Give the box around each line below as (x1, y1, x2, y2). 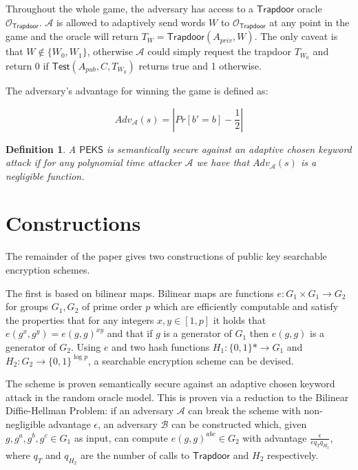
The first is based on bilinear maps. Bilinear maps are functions (6, 285, 274, 300)
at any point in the (269, 14, 350, 29)
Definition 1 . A (6, 141, 76, 156)
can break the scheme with (188, 403, 301, 418)
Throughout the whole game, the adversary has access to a (6, 1, 254, 15)
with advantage (242, 430, 307, 445)
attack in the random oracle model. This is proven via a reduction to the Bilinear (6, 389, 349, 404)
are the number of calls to (81, 448, 190, 462)
